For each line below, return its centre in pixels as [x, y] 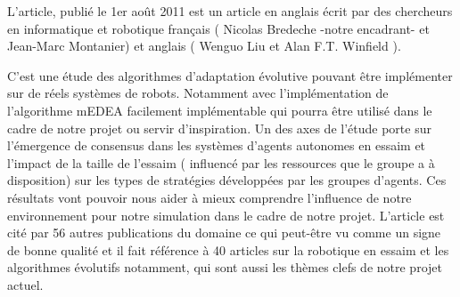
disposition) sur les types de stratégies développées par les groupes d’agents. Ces [227, 180]
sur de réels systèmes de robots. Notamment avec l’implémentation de [198, 93]
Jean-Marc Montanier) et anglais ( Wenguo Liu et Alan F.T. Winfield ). [204, 46]
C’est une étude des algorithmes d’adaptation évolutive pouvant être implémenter [230, 75]
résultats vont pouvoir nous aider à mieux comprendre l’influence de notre [209, 197]
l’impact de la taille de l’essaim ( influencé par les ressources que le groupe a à [221, 162]
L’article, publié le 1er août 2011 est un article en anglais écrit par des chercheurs [230, 11]
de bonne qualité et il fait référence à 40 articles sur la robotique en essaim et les [228, 249]
